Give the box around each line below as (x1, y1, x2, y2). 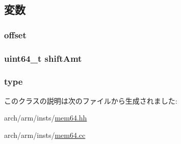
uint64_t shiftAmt (4, 52, 82, 64)
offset (4, 28, 27, 41)
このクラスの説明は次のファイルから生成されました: (4, 95, 177, 106)
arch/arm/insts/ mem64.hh (4, 112, 87, 123)
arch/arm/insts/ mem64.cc (4, 129, 86, 140)
